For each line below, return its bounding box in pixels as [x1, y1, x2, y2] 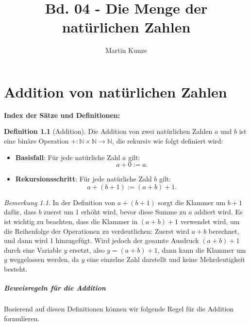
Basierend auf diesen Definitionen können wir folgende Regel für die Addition [4, 304, 234, 314]
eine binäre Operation [4, 136, 69, 146]
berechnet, [208, 226, 239, 236]
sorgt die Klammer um [158, 197, 226, 207]
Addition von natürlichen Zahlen [4, 81, 227, 101]
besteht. [4, 263, 28, 274]
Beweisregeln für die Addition [4, 283, 106, 293]
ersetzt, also [69, 244, 105, 255]
